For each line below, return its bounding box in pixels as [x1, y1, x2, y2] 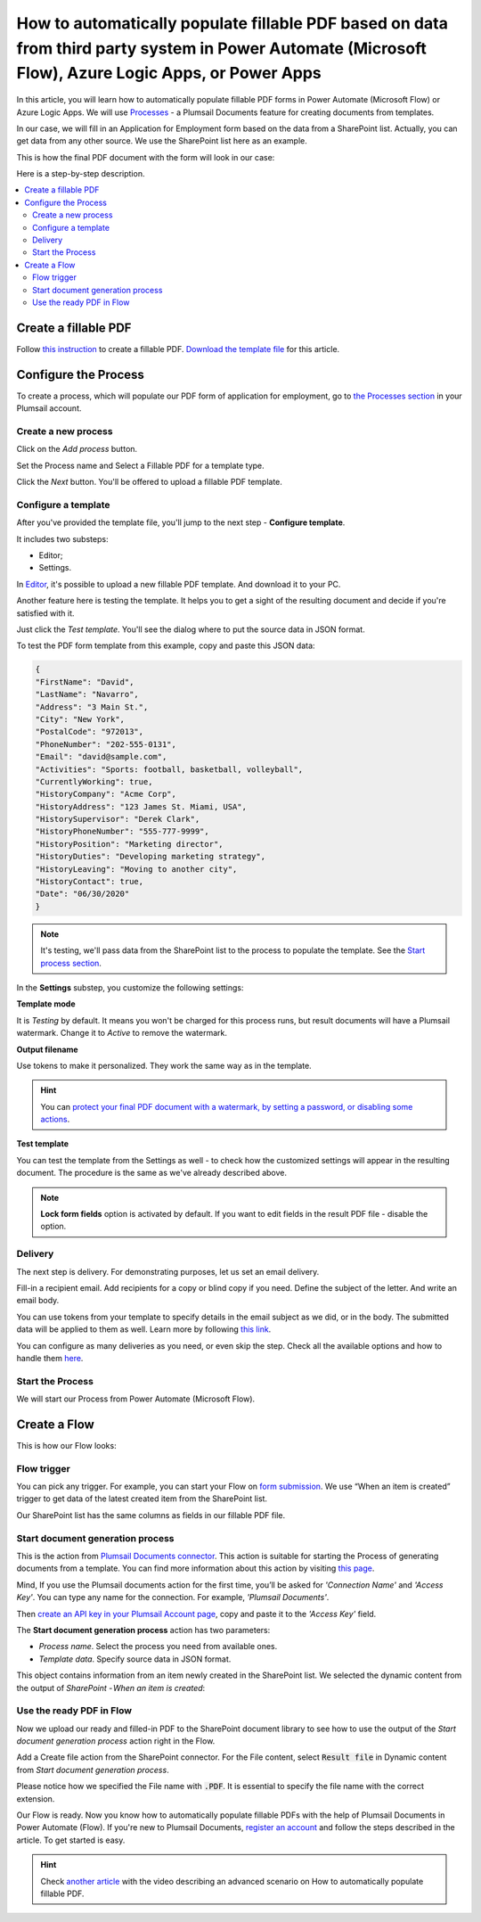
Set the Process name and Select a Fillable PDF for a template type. [16, 460, 265, 471]
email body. [16, 1295, 60, 1306]
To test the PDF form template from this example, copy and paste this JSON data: [16, 640, 315, 651]
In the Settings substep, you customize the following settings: [16, 982, 244, 993]
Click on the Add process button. [16, 444, 138, 455]
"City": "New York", [35, 714, 125, 724]
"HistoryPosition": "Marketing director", [35, 839, 224, 849]
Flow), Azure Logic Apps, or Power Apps [16, 63, 322, 84]
